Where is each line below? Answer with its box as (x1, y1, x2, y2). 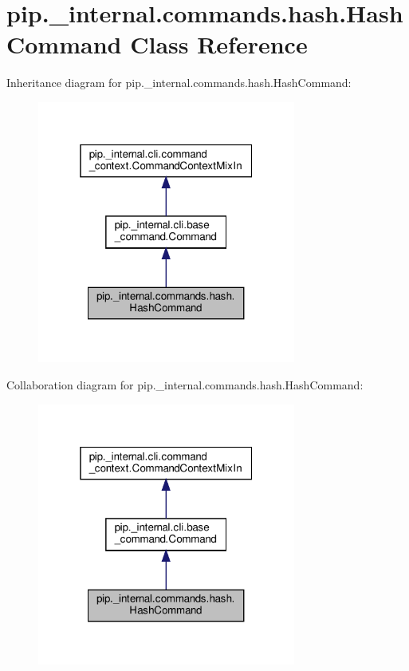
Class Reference (130, 28, 308, 61)
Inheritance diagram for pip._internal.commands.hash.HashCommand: (6, 74, 352, 91)
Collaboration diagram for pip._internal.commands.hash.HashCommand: (6, 376, 364, 393)
